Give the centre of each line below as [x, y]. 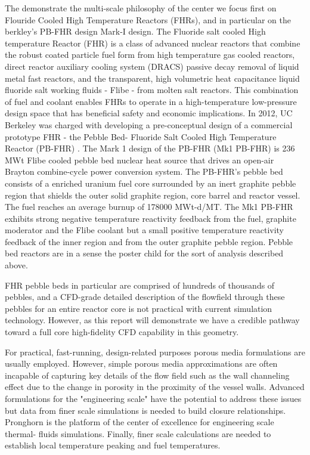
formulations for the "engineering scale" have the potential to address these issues [153, 398]
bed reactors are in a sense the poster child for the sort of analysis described [144, 253]
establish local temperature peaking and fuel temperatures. [113, 445]
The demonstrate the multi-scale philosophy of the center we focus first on [141, 8]
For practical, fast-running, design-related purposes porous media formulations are [155, 352]
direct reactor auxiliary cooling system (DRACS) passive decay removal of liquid [152, 66]
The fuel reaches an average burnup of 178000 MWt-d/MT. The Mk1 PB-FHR [149, 207]
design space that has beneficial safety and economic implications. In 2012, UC [149, 113]
